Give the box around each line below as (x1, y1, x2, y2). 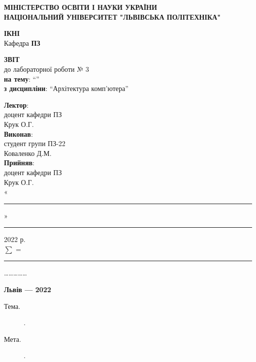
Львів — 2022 (4, 284, 51, 295)
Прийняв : (4, 157, 34, 168)
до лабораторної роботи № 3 (4, 63, 89, 74)
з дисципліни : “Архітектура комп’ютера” (4, 83, 128, 93)
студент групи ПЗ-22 (4, 138, 65, 149)
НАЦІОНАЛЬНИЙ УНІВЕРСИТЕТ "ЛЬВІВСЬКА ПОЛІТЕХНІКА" (4, 11, 221, 22)
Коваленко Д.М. (4, 148, 52, 158)
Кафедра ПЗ (4, 37, 40, 48)
